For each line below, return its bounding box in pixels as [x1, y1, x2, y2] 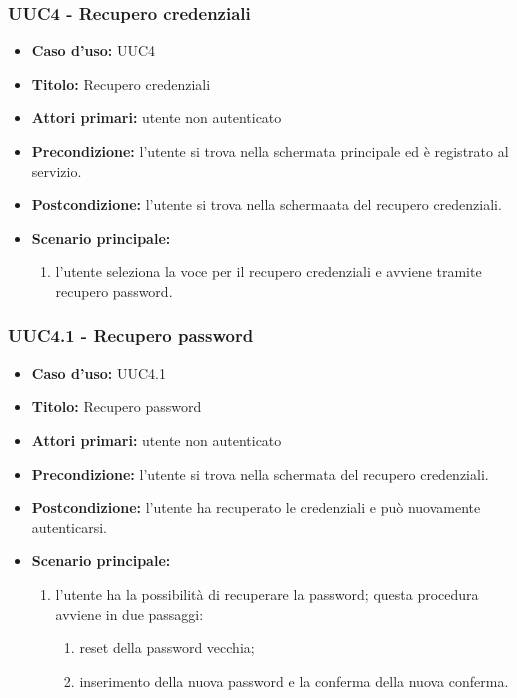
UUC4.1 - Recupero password [8, 323, 254, 348]
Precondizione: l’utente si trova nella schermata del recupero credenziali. [31, 463, 489, 484]
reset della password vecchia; [79, 637, 255, 658]
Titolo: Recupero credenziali [31, 73, 211, 94]
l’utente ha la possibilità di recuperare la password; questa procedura [55, 583, 479, 604]
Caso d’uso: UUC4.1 [31, 362, 166, 383]
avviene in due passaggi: [55, 603, 204, 624]
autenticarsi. [31, 516, 107, 537]
